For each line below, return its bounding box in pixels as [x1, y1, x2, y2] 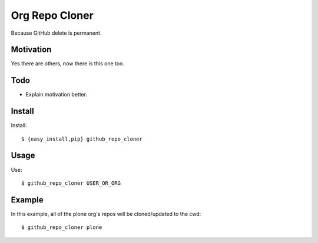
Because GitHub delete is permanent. [11, 29, 102, 36]
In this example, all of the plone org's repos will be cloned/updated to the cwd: [11, 210, 201, 217]
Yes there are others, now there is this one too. [11, 60, 125, 67]
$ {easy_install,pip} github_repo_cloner [21, 135, 143, 142]
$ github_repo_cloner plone [21, 224, 102, 231]
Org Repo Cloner [11, 9, 94, 22]
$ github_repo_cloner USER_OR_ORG [21, 179, 121, 187]
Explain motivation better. [25, 91, 88, 98]
